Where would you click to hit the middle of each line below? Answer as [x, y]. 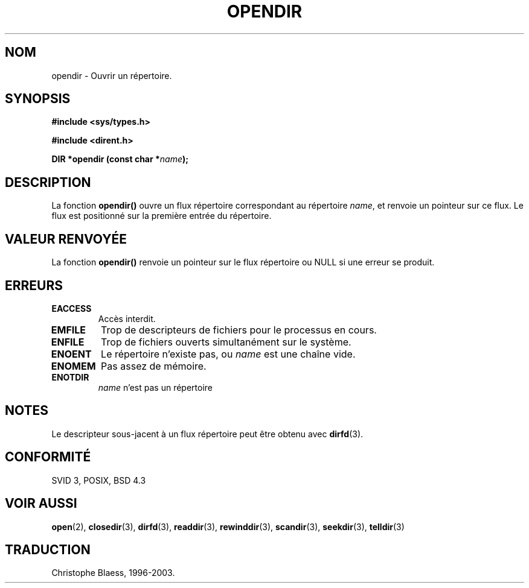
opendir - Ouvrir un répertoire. [112, 75]
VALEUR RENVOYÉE [66, 239]
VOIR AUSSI [41, 504]
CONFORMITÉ [48, 457]
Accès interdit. [127, 318]
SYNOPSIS [38, 99]
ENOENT [71, 354]
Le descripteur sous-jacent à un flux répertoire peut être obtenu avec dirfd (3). [207, 434]
